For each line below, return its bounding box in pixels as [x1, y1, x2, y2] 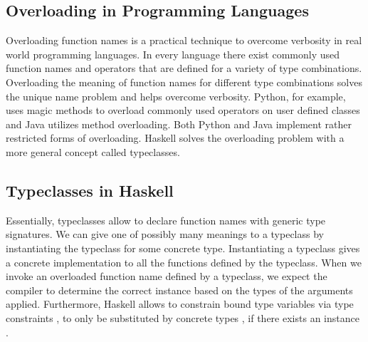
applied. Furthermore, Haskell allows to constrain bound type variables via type [6, 296, 354, 311]
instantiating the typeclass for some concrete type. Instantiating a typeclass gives [6, 240, 360, 255]
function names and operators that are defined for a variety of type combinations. [6, 61, 362, 76]
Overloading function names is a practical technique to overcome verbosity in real [6, 33, 362, 48]
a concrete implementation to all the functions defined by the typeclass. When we [6, 254, 362, 269]
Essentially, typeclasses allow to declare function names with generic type [6, 212, 326, 227]
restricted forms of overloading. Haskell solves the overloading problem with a [6, 130, 345, 145]
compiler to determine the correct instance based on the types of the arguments [6, 282, 353, 297]
